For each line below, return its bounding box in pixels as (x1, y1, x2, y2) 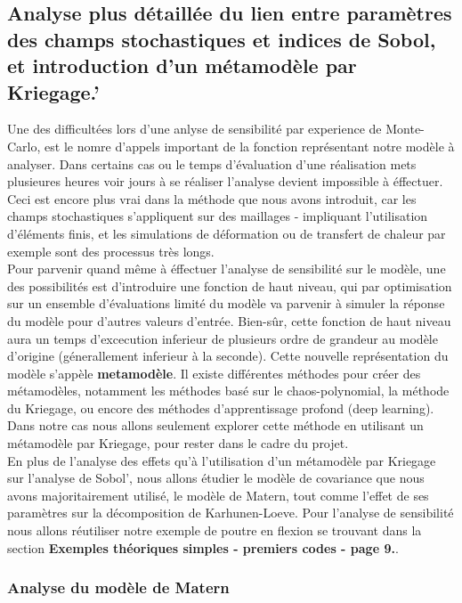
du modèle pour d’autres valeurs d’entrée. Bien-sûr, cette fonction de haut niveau (7, 311, 451, 330)
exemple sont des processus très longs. (7, 241, 215, 260)
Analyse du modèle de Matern (7, 576, 230, 599)
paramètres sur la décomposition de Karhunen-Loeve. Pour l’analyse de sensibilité (7, 503, 454, 522)
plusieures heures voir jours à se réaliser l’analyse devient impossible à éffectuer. (7, 172, 443, 191)
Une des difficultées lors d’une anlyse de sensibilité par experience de (7, 119, 382, 138)
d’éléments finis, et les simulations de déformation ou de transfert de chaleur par (7, 224, 446, 242)
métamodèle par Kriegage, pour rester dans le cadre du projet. (7, 434, 349, 452)
